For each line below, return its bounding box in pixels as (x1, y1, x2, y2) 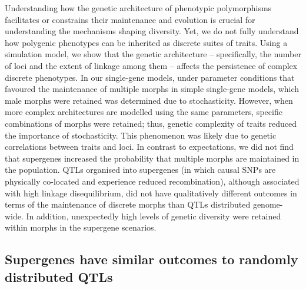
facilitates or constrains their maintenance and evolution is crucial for (5, 13, 255, 25)
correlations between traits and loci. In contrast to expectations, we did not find (5, 140, 294, 153)
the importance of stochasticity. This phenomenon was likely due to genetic (5, 129, 277, 141)
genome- (252, 198, 283, 211)
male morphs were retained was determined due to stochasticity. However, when (5, 94, 293, 106)
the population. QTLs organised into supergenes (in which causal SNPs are (5, 163, 276, 176)
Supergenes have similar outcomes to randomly (5, 250, 298, 268)
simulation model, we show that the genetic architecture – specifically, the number (5, 48, 301, 60)
